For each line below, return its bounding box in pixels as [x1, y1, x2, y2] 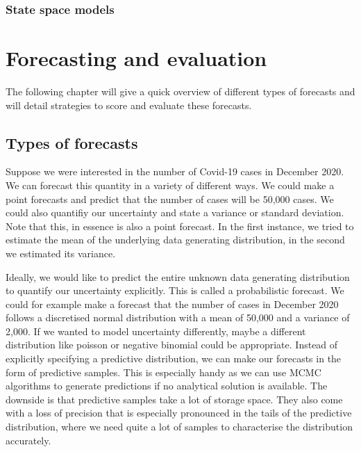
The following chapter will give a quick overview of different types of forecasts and [6, 83, 355, 98]
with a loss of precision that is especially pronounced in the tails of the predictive [6, 405, 352, 420]
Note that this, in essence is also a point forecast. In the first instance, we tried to [6, 218, 354, 233]
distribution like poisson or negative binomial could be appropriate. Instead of [6, 337, 338, 352]
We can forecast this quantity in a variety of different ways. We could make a [6, 177, 335, 192]
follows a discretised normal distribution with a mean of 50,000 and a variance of [6, 310, 350, 325]
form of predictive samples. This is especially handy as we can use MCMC [6, 364, 321, 379]
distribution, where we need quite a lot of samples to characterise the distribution [6, 419, 353, 434]
